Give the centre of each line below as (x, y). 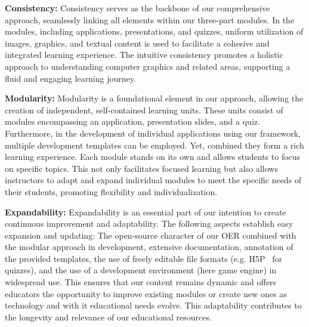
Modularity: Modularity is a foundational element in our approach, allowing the (154, 98)
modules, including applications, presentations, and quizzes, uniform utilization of (154, 31)
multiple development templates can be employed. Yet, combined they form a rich (154, 145)
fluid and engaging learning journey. (70, 78)
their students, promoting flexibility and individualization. (111, 191)
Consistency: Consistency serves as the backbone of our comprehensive (137, 8)
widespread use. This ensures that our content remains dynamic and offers (140, 282)
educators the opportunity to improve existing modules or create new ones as (146, 293)
